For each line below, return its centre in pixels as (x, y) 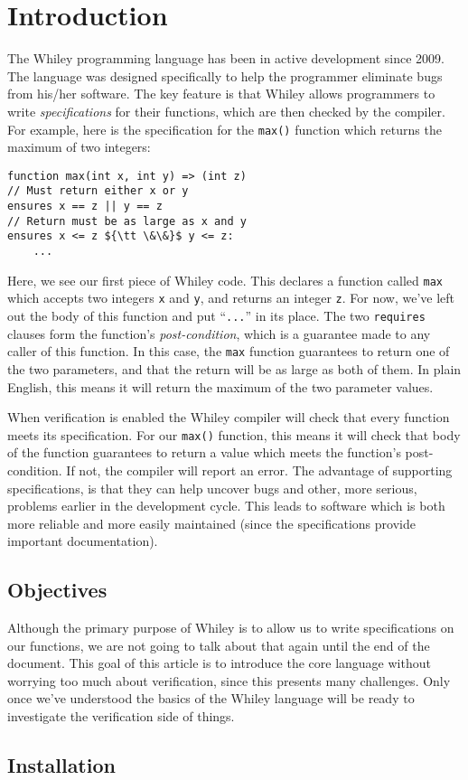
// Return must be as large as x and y (127, 221)
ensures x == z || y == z (85, 207)
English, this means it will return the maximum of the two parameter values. (220, 386)
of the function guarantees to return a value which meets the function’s (204, 452)
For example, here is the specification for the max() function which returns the (225, 129)
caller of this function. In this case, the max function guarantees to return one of (229, 351)
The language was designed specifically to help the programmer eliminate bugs (225, 75)
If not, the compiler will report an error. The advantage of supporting (259, 470)
